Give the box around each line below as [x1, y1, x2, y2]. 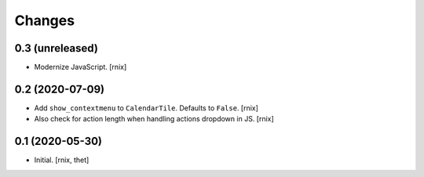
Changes [14, 12, 75, 29]
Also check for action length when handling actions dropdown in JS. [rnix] [34, 114, 274, 124]
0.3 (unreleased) [14, 42, 98, 55]
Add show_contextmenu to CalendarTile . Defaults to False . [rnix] [34, 103, 259, 113]
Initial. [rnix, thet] [34, 155, 90, 164]
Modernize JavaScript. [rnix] [34, 63, 127, 72]
